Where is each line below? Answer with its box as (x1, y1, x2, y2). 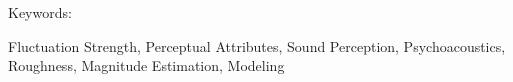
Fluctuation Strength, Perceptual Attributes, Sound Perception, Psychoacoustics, (8, 35, 506, 56)
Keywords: (8, 2, 72, 23)
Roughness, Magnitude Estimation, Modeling (8, 55, 285, 76)
